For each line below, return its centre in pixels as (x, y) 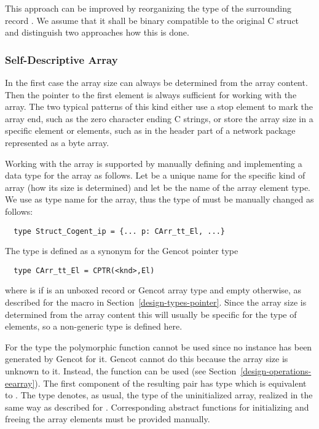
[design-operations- (276, 371)
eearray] (20, 383)
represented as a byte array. (57, 142)
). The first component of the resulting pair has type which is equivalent (171, 383)
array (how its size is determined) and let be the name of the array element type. (158, 187)
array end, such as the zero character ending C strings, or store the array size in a (159, 118)
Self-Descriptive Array (61, 59)
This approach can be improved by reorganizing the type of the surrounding (148, 8)
